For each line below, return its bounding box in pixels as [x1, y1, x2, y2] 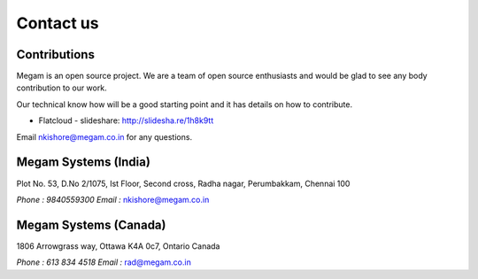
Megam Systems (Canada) [16, 217, 166, 232]
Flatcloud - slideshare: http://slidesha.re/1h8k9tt [38, 115, 214, 126]
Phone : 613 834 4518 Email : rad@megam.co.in [16, 257, 192, 267]
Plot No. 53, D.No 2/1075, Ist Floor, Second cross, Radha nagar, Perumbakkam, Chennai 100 [16, 178, 351, 189]
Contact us [16, 13, 99, 33]
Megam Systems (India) [16, 155, 150, 170]
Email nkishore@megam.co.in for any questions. [16, 131, 193, 142]
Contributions [16, 47, 95, 62]
